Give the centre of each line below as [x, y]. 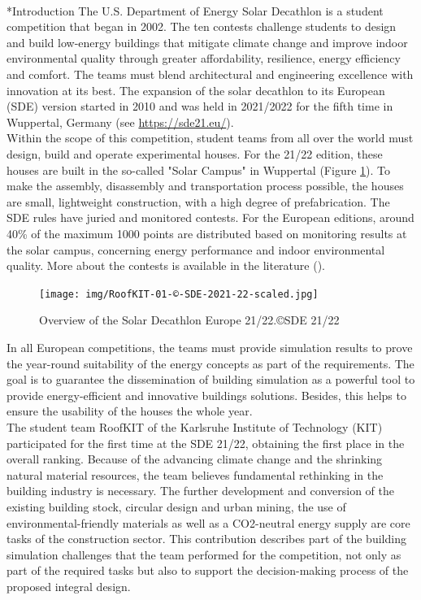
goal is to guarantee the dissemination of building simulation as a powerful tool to [211, 379]
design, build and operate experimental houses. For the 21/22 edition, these [195, 154]
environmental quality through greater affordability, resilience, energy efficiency [204, 58]
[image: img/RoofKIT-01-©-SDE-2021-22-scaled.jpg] [179, 294]
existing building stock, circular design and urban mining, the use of [176, 506]
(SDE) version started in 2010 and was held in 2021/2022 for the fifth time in [200, 106]
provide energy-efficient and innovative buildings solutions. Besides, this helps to [206, 395]
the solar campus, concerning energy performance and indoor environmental [196, 249]
